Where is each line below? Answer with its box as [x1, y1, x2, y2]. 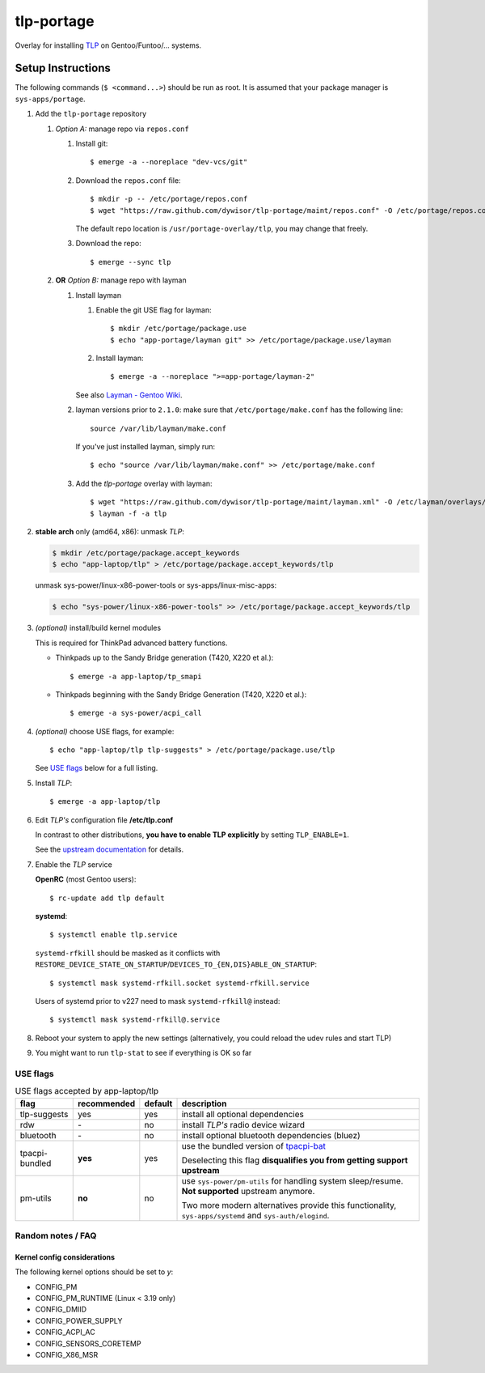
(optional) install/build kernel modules [35, 623, 162, 633]
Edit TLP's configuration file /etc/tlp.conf [35, 814, 174, 825]
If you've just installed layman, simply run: [75, 442, 216, 452]
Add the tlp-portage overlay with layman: [75, 478, 213, 488]
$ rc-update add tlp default [49, 893, 165, 903]
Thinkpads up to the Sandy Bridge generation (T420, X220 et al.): [55, 652, 274, 663]
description [181, 1098, 227, 1109]
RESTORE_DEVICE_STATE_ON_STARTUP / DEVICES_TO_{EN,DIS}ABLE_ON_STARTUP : [35, 959, 317, 969]
